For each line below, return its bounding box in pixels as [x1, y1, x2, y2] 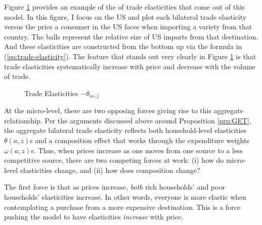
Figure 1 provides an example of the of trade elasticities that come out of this [4, 2, 245, 12]
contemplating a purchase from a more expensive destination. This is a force [4, 201, 241, 212]
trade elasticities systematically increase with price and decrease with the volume [4, 61, 255, 71]
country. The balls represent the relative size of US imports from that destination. [4, 31, 258, 41]
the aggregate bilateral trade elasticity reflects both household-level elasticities [4, 125, 247, 136]
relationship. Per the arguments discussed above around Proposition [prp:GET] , [4, 115, 251, 125]
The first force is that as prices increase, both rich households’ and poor [4, 182, 225, 192]
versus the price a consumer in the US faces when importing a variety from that [4, 21, 252, 32]
